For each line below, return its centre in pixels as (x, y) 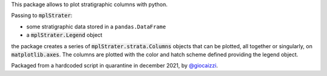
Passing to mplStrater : (42, 16)
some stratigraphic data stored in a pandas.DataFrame (96, 27)
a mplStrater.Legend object (64, 35)
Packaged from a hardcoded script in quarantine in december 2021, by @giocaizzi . (114, 66)
